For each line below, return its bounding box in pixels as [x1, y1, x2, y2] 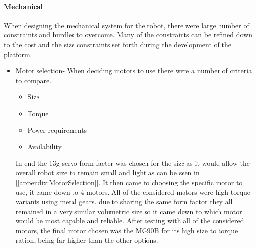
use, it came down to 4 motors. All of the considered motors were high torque [15, 186, 251, 197]
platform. [4, 49, 32, 59]
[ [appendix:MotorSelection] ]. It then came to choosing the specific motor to [15, 177, 243, 187]
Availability [27, 141, 62, 152]
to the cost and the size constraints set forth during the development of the [4, 39, 231, 49]
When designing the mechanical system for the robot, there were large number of [4, 20, 249, 30]
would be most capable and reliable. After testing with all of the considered [15, 216, 244, 226]
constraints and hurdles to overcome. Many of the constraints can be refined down [4, 30, 253, 40]
